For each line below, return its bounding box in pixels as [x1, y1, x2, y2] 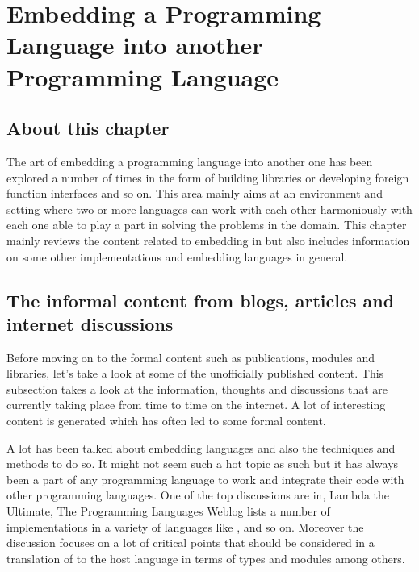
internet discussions [6, 311, 174, 336]
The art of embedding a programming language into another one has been [6, 152, 373, 169]
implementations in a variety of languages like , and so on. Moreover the [6, 518, 364, 535]
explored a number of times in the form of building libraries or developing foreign [6, 169, 409, 186]
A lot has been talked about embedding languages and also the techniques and [6, 439, 396, 456]
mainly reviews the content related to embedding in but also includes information [6, 232, 410, 248]
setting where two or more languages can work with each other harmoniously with [6, 200, 413, 217]
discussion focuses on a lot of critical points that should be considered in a [6, 534, 375, 551]
